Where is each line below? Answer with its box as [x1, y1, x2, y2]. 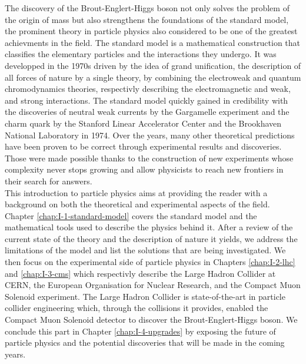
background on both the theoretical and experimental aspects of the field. [5, 198, 270, 210]
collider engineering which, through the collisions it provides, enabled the [5, 302, 268, 314]
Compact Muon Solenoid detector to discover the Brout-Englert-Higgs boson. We [5, 313, 298, 326]
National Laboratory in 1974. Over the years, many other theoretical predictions [5, 128, 295, 141]
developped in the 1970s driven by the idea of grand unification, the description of [5, 59, 301, 71]
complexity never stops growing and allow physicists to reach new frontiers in [5, 163, 284, 176]
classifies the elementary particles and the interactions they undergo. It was [5, 48, 277, 60]
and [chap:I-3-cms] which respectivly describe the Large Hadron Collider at [5, 267, 276, 279]
